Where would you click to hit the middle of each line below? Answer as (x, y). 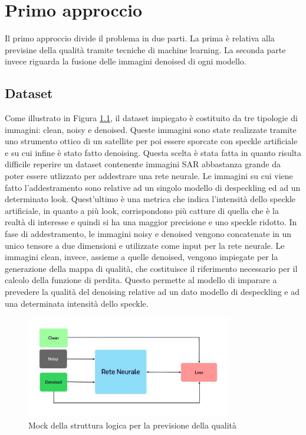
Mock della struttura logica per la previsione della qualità (133, 425)
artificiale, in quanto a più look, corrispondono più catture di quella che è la (142, 210)
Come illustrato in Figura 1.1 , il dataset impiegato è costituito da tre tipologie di (151, 118)
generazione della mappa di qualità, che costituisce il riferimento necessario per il (151, 268)
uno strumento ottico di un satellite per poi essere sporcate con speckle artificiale (151, 141)
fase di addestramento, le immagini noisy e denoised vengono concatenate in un (148, 234)
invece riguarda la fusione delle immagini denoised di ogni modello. (126, 61)
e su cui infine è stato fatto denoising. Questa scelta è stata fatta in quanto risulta (153, 152)
